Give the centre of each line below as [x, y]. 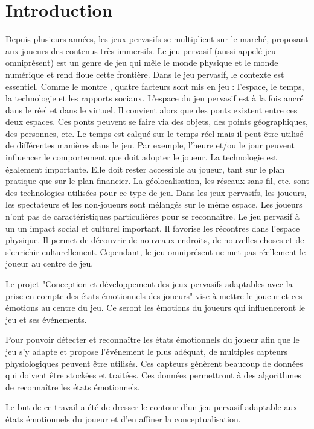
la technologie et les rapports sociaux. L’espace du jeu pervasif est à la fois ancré [155, 98]
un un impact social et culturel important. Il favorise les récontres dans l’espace [153, 228]
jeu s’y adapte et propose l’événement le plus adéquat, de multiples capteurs [147, 351]
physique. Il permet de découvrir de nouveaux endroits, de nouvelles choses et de [155, 240]
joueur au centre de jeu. [50, 263]
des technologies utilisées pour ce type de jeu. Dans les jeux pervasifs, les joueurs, [156, 192]
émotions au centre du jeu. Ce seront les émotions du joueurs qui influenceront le [155, 307]
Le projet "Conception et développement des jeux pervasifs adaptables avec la [149, 284]
